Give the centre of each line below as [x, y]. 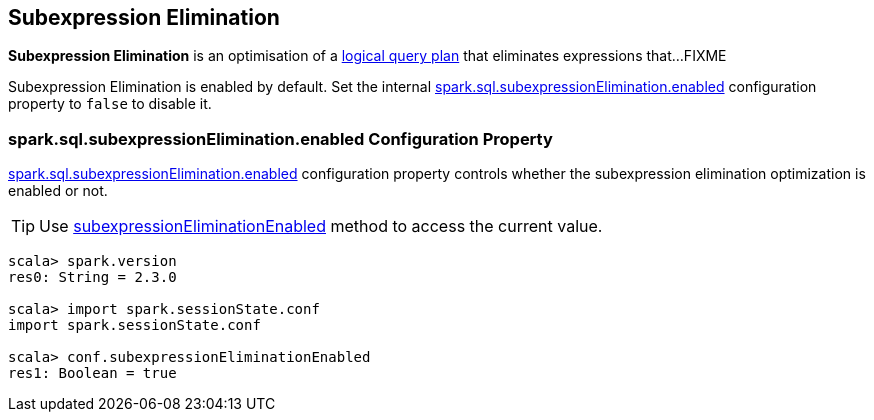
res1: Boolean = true [92, 373]
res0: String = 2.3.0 [92, 277]
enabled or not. [58, 191]
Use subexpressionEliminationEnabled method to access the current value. [321, 226]
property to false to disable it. [110, 104]
